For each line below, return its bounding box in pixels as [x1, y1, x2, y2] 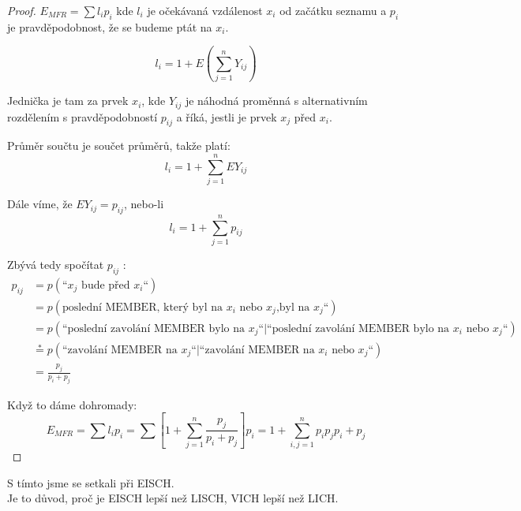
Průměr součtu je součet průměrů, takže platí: [7, 137, 231, 154]
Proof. [7, 2, 36, 18]
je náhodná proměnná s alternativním [185, 92, 368, 109]
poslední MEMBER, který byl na [62, 301, 223, 313]
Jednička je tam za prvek [7, 92, 129, 109]
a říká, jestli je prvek [176, 108, 277, 125]
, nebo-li [123, 196, 164, 212]
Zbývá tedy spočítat [7, 256, 104, 272]
